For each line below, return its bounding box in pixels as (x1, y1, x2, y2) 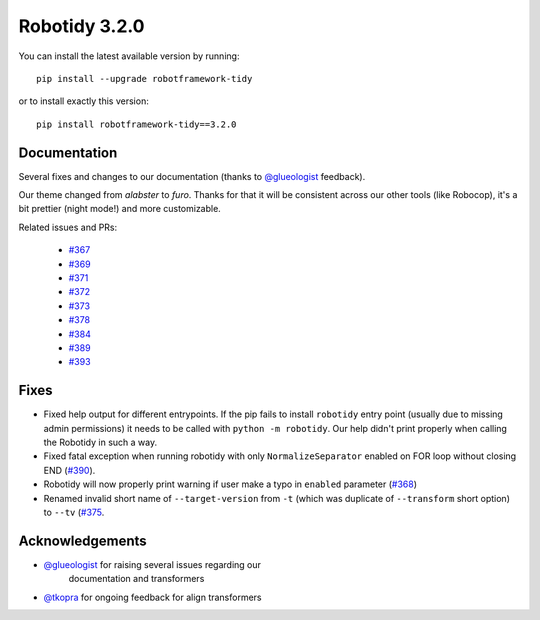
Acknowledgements (18, 532, 147, 549)
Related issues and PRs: (18, 221, 118, 233)
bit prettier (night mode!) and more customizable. (18, 203, 222, 215)
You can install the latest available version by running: (18, 50, 240, 62)
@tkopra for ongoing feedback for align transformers (43, 591, 262, 603)
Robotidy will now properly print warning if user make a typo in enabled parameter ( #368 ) (43, 478, 418, 490)
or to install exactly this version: (18, 95, 149, 107)
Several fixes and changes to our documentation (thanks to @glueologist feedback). (18, 170, 366, 182)
